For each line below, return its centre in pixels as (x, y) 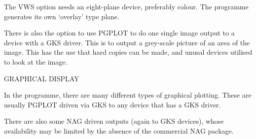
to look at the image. (36, 61)
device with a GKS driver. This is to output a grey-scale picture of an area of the (127, 42)
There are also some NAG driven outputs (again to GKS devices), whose (114, 121)
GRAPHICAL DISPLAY (42, 78)
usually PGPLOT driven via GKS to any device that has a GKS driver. (112, 104)
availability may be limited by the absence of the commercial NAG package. (119, 130)
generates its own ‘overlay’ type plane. (62, 16)
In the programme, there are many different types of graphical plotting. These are (128, 95)
